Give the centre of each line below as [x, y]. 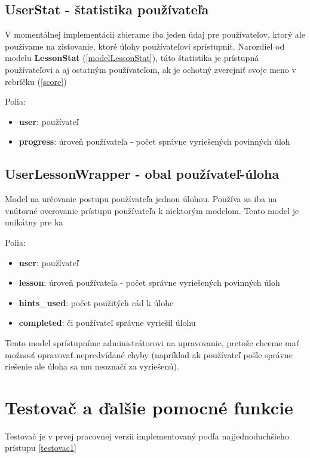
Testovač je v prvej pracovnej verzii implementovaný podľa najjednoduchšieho [147, 436]
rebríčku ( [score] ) [36, 81]
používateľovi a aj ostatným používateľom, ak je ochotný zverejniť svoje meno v [151, 69]
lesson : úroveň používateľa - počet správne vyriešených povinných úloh [149, 283]
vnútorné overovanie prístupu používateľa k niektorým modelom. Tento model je [152, 210]
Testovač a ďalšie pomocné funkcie [149, 407]
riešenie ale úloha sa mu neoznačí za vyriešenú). [92, 366]
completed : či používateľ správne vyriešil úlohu [107, 323]
